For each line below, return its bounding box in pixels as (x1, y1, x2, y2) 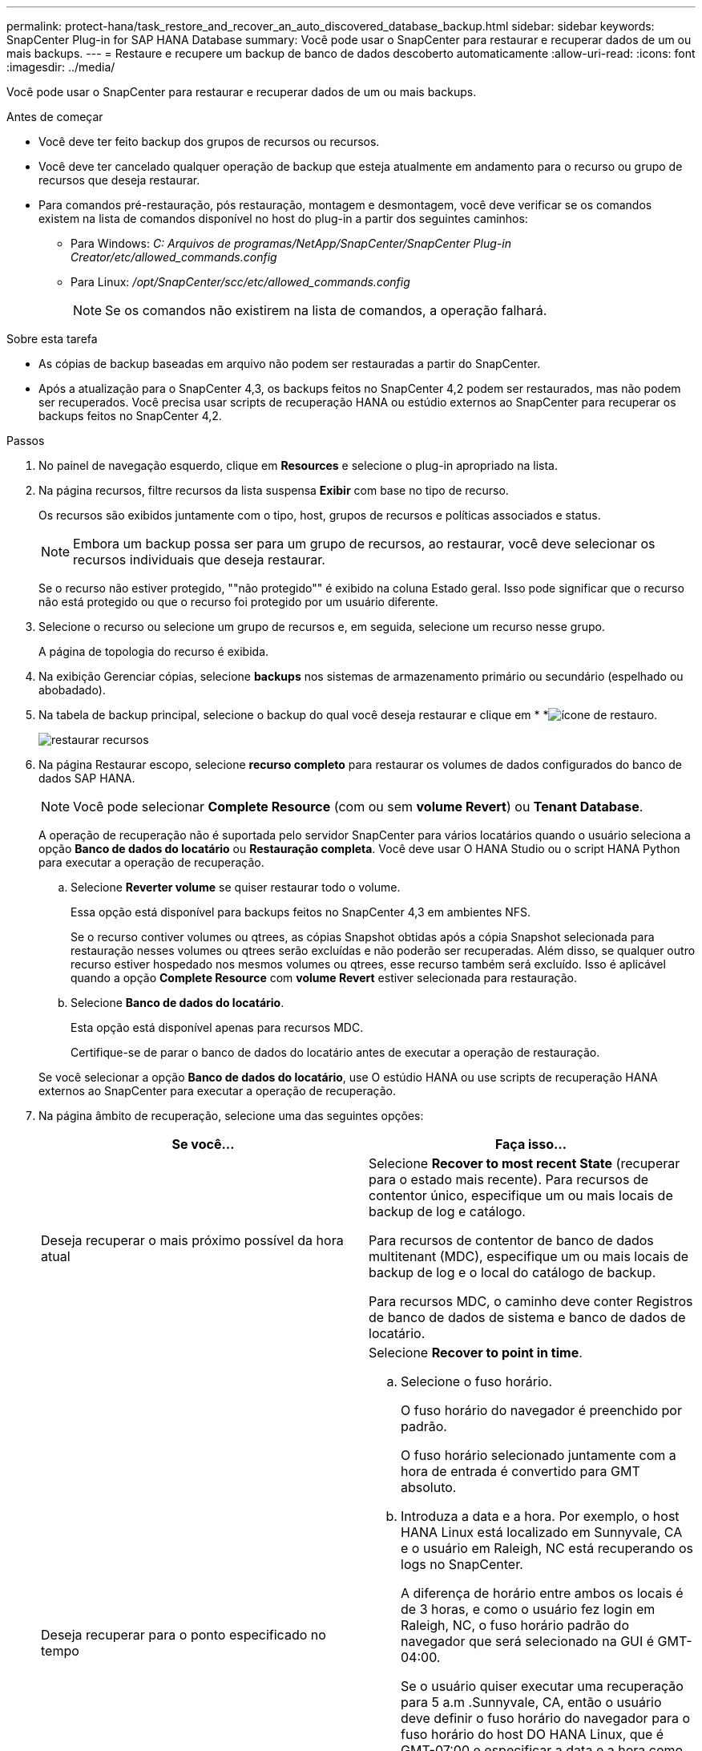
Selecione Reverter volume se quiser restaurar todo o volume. (71, 880, 401, 894)
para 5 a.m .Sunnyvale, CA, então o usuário (401, 1694, 662, 1710)
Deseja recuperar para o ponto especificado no (41, 1627, 326, 1643)
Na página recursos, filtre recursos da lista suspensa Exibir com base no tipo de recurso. (38, 483, 509, 497)
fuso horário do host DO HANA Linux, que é (401, 1726, 664, 1742)
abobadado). (38, 683, 106, 697)
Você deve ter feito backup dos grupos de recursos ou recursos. (38, 135, 380, 148)
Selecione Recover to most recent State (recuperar (369, 1155, 680, 1171)
